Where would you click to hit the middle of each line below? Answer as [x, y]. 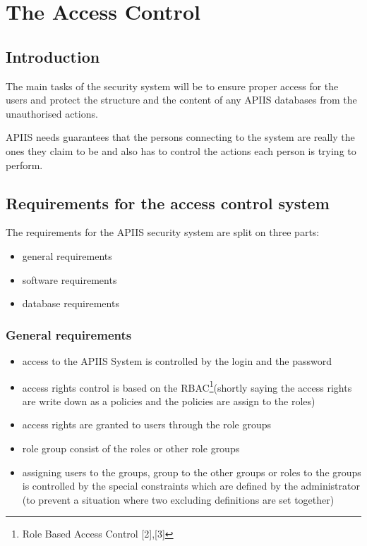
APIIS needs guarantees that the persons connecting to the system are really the [180, 137]
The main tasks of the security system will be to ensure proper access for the [172, 86]
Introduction [53, 56]
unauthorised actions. [52, 113]
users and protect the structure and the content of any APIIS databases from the [181, 100]
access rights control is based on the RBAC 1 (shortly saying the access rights [187, 386]
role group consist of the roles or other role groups [131, 448]
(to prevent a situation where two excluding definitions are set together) [178, 499]
